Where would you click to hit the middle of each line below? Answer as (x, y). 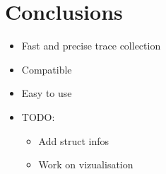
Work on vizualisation (86, 164)
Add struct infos (73, 140)
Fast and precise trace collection (91, 46)
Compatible (47, 69)
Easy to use (47, 93)
